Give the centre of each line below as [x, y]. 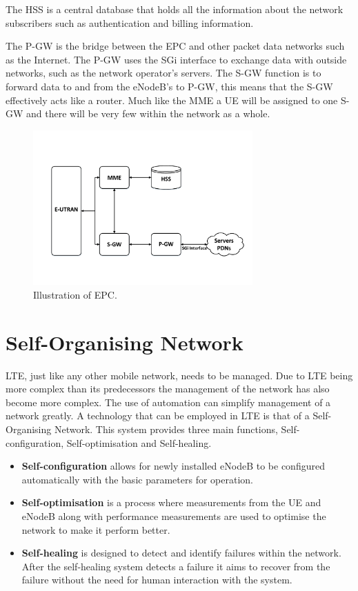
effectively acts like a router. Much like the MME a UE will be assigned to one [172, 100]
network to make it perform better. [96, 529]
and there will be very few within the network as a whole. [148, 113]
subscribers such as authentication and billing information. [130, 22]
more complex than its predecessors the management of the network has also [168, 389]
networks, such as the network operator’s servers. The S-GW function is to [163, 73]
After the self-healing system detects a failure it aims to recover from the [176, 566]
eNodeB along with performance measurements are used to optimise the [174, 515]
